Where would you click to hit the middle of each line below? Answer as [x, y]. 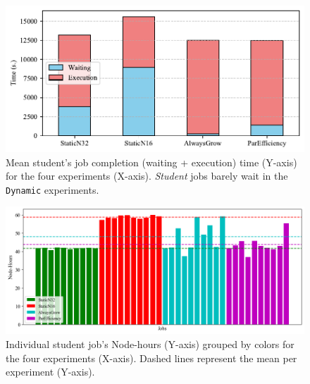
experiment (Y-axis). [50, 372]
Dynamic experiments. [52, 189]
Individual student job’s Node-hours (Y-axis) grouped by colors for [150, 343]
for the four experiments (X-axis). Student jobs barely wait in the [147, 176]
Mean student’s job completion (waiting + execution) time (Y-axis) [151, 162]
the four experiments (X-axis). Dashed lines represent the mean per [151, 358]
